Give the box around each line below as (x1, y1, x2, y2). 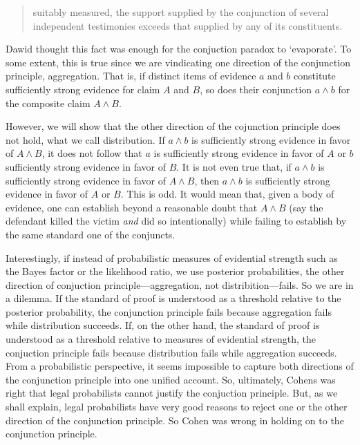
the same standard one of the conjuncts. (6, 227, 176, 241)
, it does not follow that (41, 146, 142, 160)
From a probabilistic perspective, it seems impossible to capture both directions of (6, 359, 354, 373)
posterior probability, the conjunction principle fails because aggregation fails (6, 304, 332, 319)
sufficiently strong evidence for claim (6, 82, 160, 96)
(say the (289, 200, 323, 214)
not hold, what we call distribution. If (6, 132, 165, 146)
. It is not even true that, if (176, 159, 292, 173)
